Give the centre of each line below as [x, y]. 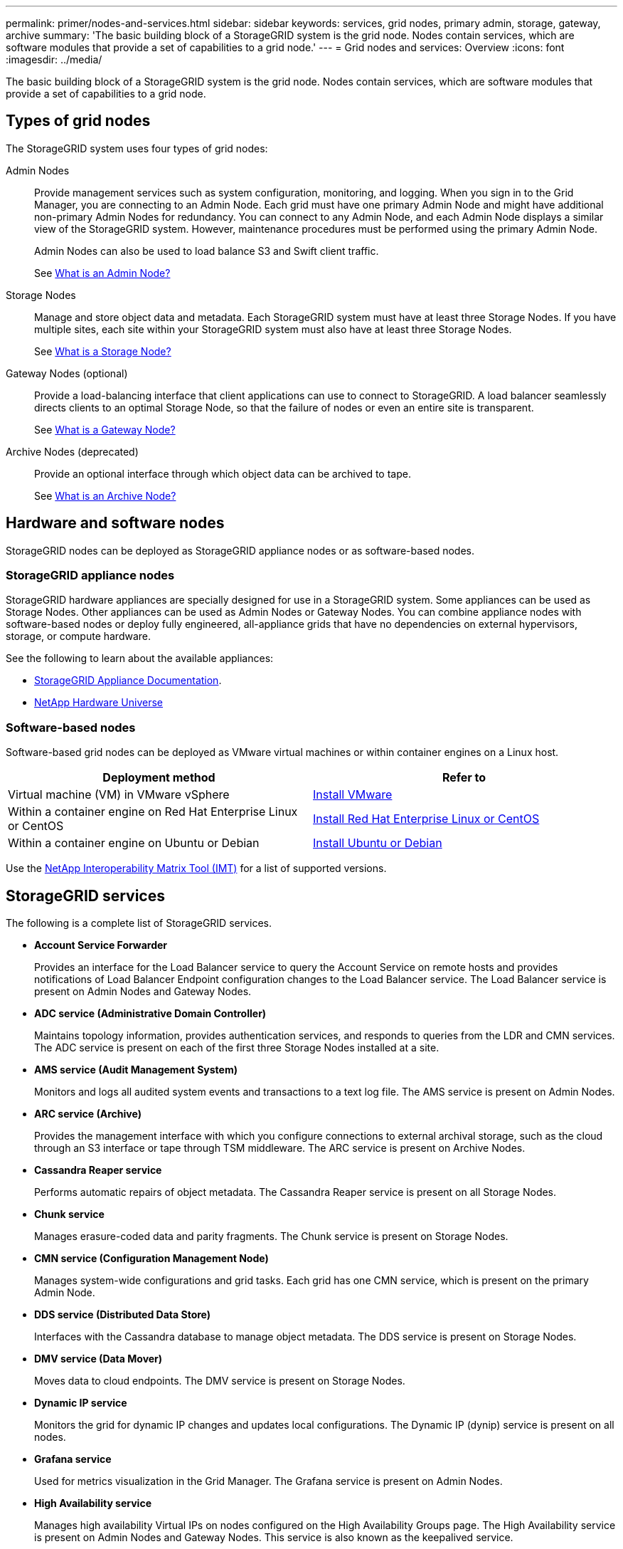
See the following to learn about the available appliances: [140, 658]
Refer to [464, 778]
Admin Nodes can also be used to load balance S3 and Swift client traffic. [207, 251]
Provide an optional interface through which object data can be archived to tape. [223, 473]
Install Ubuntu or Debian [378, 843]
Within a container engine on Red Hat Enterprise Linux [153, 812]
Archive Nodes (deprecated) [72, 451]
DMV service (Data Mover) [98, 1359]
